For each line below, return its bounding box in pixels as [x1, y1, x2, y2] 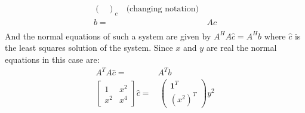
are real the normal [206, 41, 277, 54]
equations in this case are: [5, 53, 100, 66]
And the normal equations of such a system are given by [5, 29, 211, 42]
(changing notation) [126, 5, 199, 14]
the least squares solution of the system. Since [5, 41, 173, 54]
